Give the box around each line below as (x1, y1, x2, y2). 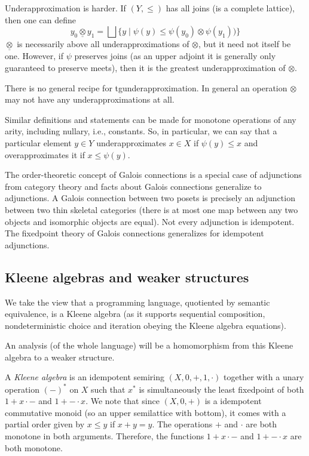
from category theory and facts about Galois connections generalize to (5, 180, 262, 192)
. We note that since (85, 395, 160, 407)
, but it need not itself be (198, 38, 291, 50)
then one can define (5, 13, 76, 26)
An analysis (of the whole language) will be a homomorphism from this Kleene (5, 339, 293, 352)
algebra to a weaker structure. (5, 350, 115, 363)
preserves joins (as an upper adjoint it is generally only (74, 50, 276, 62)
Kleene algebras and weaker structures (5, 267, 249, 286)
